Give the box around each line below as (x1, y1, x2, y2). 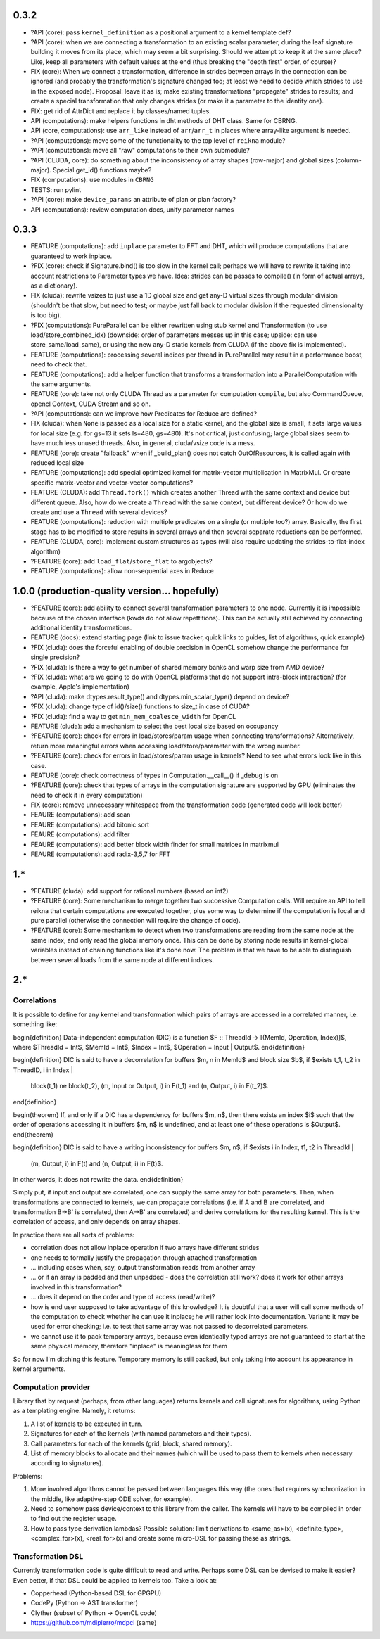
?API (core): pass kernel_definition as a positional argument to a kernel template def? (30, 28, 291, 37)
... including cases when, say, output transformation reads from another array (30, 1263, 255, 1272)
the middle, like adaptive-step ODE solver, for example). (30, 1495, 193, 1503)
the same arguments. (30, 380, 92, 388)
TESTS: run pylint (30, 185, 81, 193)
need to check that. (30, 360, 87, 369)
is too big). (30, 311, 62, 319)
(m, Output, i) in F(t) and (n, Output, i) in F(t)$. (30, 1159, 163, 1168)
